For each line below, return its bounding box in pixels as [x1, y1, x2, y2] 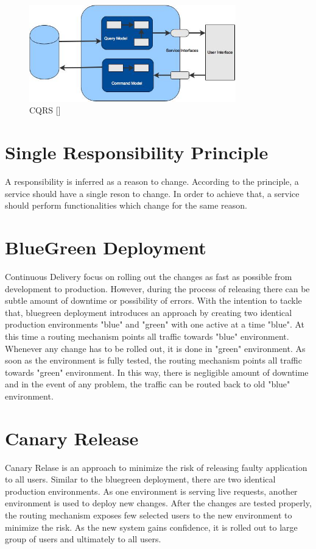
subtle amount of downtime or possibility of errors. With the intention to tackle [5, 294, 302, 307]
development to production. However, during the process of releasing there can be [5, 282, 310, 295]
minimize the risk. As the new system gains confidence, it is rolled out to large [5, 520, 298, 533]
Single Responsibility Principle [5, 140, 269, 165]
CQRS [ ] [29, 104, 61, 117]
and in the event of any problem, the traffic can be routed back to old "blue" [5, 378, 290, 390]
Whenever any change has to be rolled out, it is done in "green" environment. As [5, 342, 306, 354]
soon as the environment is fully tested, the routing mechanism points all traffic [5, 354, 302, 367]
